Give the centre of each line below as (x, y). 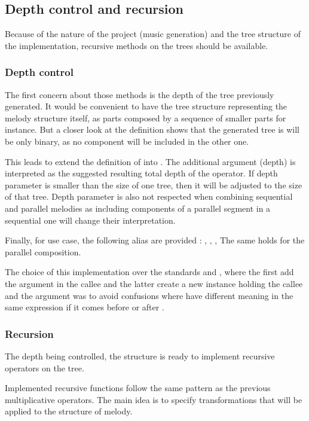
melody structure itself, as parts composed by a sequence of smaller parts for (146, 118)
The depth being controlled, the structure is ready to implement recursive (140, 356)
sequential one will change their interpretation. (90, 220)
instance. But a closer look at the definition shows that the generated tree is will (152, 129)
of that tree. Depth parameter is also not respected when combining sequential (149, 196)
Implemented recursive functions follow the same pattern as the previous (138, 388)
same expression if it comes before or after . (85, 307)
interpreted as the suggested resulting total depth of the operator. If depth (141, 173)
